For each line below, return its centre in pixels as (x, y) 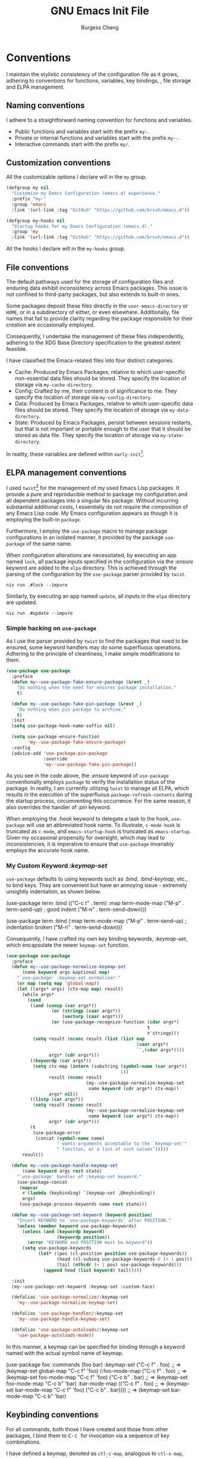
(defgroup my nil (28, 188)
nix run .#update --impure (40, 614)
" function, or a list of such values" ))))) (113, 1149)
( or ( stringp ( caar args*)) (86, 1011)
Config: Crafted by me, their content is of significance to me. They (96, 391)
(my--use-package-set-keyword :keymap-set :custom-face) (83, 1286)
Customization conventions (59, 163)
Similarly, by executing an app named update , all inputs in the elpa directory (99, 596)
